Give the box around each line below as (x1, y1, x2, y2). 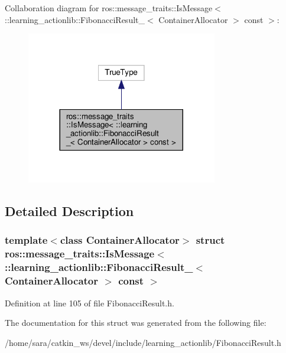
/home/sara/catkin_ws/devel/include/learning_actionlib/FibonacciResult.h (5, 336, 281, 348)
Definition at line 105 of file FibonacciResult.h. (5, 296, 174, 309)
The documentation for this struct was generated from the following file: (5, 316, 266, 329)
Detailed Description (5, 202, 134, 220)
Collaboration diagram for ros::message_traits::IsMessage (5, 2, 213, 14)
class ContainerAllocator (60, 233, 180, 247)
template (5, 233, 48, 247)
